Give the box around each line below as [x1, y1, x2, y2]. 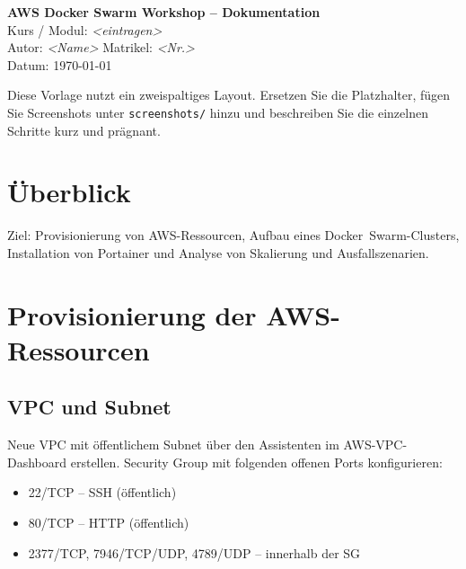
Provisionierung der [7, 296, 257, 333]
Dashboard [7, 452, 67, 471]
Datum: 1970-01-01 [7, 55, 112, 74]
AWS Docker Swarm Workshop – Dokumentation [7, 3, 321, 21]
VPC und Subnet [7, 393, 171, 421]
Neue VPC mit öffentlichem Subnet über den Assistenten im [7, 435, 339, 454]
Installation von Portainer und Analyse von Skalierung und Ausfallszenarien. [7, 243, 429, 262]
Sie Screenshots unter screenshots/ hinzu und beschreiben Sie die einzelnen [7, 102, 428, 121]
